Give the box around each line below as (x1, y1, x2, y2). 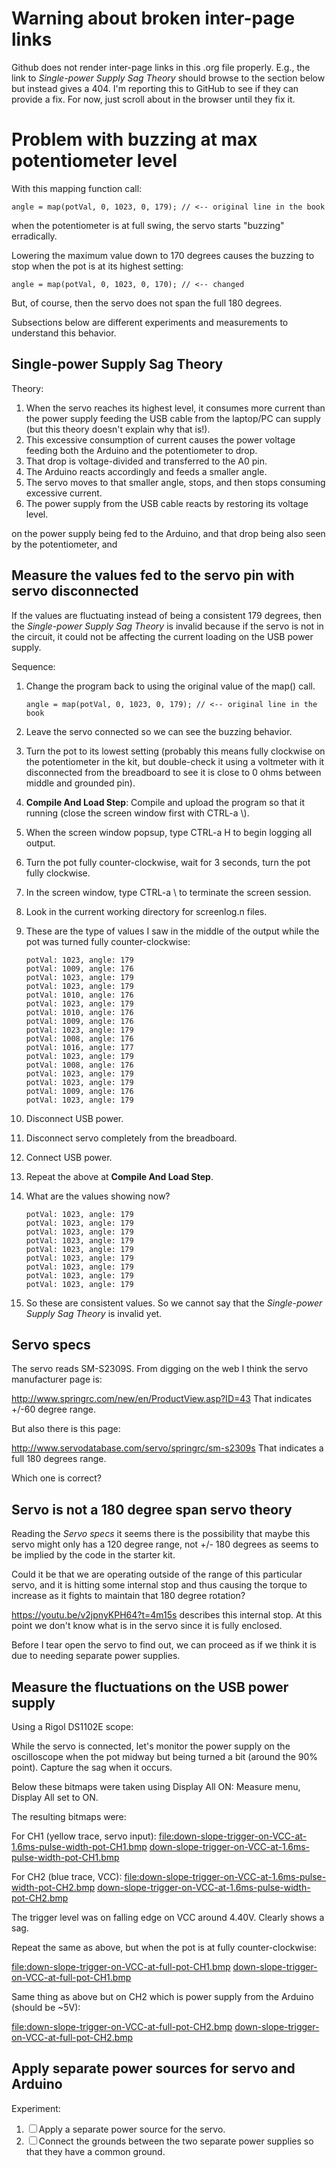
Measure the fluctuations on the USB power (11, 1678, 289, 1696)
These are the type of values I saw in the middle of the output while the (25, 925, 320, 937)
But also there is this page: (11, 1423, 121, 1435)
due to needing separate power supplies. (11, 1650, 181, 1662)
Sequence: (11, 660, 56, 672)
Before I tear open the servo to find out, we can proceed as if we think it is (11, 1639, 317, 1651)
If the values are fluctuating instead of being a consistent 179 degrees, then (11, 609, 323, 621)
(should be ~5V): (11, 2001, 81, 2013)
